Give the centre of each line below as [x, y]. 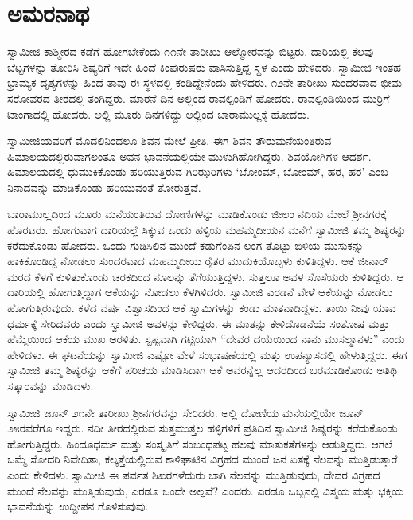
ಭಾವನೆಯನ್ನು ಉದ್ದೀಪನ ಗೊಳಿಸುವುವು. [78, 506]
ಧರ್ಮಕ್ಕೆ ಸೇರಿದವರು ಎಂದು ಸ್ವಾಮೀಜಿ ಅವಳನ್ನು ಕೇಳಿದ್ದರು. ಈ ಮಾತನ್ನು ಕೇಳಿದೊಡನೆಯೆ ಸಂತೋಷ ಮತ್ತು [199, 323]
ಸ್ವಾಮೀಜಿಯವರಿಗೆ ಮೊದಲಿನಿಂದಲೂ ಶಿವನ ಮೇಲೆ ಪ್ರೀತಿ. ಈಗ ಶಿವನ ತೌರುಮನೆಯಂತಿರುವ [169, 141]
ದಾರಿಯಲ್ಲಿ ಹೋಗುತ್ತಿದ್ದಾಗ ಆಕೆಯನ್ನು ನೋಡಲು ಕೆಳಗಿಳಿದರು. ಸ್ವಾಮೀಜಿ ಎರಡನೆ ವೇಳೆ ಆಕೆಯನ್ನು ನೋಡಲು [200, 292]
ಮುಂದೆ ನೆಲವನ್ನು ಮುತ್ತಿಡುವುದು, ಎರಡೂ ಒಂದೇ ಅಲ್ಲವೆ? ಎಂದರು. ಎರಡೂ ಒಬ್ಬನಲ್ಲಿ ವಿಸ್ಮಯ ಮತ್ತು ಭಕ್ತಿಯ [206, 490]
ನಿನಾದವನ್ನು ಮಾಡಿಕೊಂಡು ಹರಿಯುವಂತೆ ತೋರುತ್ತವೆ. [104, 187]
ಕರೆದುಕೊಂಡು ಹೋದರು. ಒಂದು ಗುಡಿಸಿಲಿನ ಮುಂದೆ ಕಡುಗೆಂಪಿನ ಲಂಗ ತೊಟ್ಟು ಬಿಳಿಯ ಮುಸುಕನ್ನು [185, 245]
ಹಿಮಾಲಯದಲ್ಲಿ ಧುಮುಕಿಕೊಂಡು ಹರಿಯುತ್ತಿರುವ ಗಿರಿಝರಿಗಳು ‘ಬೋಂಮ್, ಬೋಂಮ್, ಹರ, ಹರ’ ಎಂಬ [198, 172]
